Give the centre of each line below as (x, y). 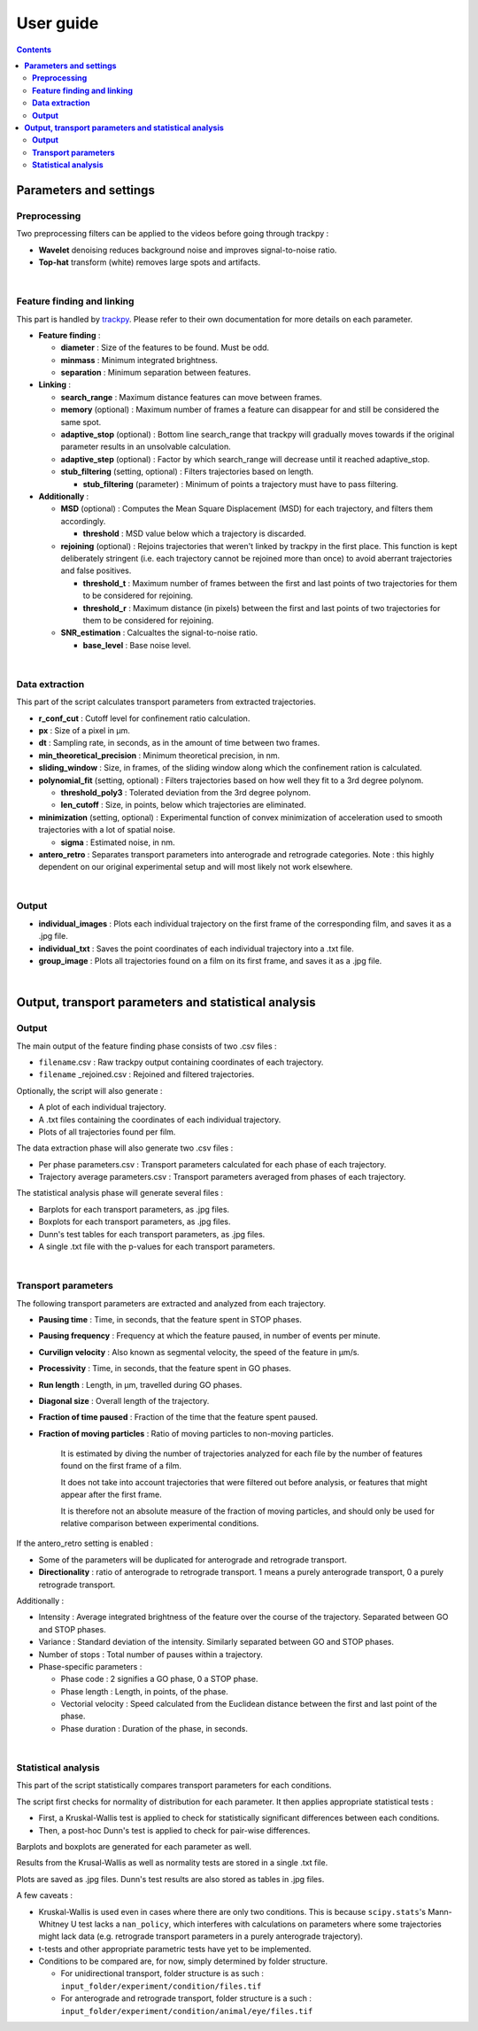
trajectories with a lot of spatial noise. (107, 830)
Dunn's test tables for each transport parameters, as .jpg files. (152, 1234)
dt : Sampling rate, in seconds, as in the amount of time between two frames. (179, 743)
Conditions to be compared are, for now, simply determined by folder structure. (183, 1961)
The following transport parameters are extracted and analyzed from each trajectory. (171, 1303)
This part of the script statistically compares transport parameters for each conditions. (174, 1786)
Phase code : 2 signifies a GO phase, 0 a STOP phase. (159, 1679)
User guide (58, 23)
